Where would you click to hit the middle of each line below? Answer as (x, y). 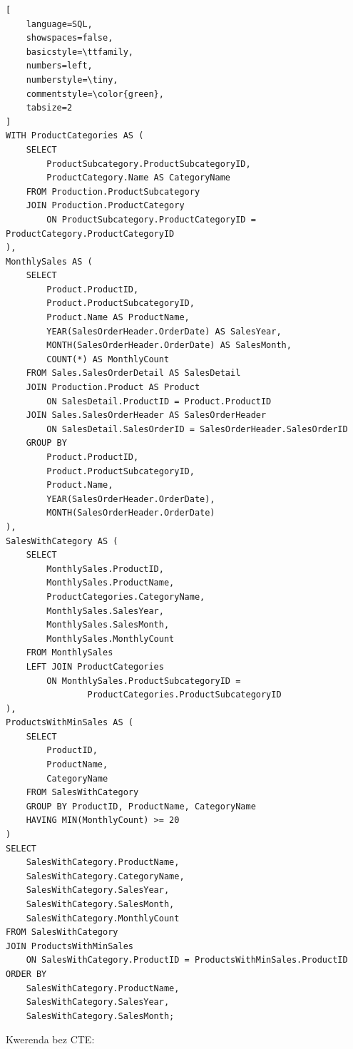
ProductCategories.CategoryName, (126, 597)
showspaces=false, (70, 38)
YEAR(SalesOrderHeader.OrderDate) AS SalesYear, (164, 331)
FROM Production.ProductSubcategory (113, 191)
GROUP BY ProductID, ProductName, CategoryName (141, 806)
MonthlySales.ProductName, (111, 583)
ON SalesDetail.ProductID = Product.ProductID (159, 401)
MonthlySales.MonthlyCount (111, 639)
